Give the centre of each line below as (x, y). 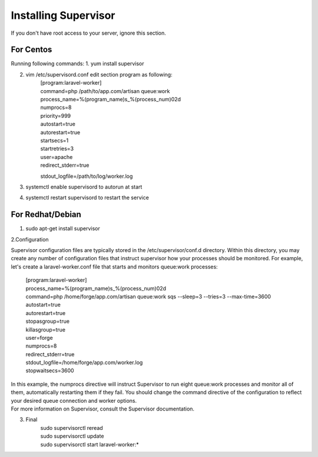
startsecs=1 (54, 140)
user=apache (57, 157)
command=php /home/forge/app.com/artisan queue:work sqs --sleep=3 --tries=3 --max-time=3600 (148, 296)
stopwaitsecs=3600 (50, 370)
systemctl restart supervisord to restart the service (87, 198)
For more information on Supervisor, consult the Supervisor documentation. (102, 409)
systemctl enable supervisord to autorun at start (84, 187)
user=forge (39, 337)
